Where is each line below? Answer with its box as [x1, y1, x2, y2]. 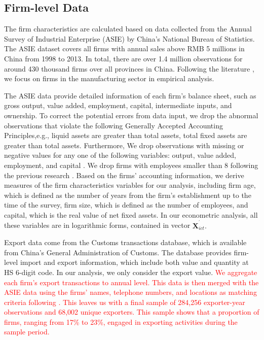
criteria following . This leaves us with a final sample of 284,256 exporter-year [4, 296, 245, 307]
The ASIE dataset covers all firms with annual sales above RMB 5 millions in [4, 43, 245, 54]
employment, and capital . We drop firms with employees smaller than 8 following [4, 159, 258, 170]
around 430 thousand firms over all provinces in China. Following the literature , [4, 63, 254, 74]
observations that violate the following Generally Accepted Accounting [4, 120, 223, 130]
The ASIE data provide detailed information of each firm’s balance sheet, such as [4, 90, 256, 100]
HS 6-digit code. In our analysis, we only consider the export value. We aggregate [4, 266, 257, 277]
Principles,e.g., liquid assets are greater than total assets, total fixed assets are [4, 130, 247, 141]
